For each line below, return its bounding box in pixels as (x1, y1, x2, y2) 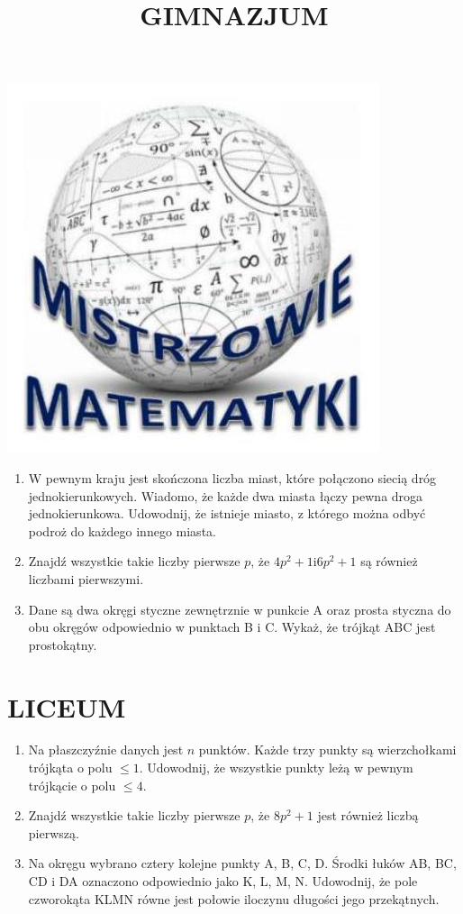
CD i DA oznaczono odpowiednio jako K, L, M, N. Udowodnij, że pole (28, 872, 418, 890)
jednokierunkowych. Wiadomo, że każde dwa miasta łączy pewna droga (28, 486, 423, 505)
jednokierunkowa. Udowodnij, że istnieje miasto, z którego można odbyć (28, 504, 426, 523)
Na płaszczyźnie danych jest (28, 740, 184, 759)
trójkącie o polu (28, 775, 116, 794)
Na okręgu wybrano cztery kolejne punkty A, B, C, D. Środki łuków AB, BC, (28, 854, 457, 873)
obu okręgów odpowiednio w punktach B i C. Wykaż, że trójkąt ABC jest (28, 617, 436, 636)
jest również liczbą (317, 806, 419, 825)
